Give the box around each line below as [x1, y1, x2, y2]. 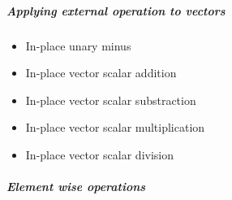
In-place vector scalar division [25, 146, 174, 163]
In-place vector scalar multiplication [25, 119, 205, 136]
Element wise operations [6, 178, 146, 195]
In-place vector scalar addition [25, 64, 177, 81]
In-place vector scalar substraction [25, 91, 196, 108]
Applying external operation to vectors [6, 2, 226, 19]
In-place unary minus [25, 37, 131, 54]
